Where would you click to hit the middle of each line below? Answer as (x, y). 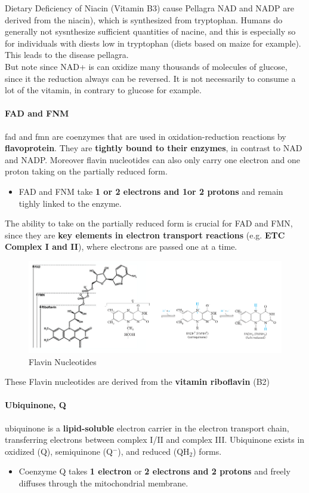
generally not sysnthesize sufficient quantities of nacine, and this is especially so (150, 31)
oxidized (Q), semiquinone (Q (59, 451)
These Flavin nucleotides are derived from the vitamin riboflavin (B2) (137, 382)
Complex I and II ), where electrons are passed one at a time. (121, 246)
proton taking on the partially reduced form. (86, 171)
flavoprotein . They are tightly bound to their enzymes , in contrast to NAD (154, 148)
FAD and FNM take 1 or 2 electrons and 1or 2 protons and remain (151, 191)
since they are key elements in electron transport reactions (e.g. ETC (145, 235)
